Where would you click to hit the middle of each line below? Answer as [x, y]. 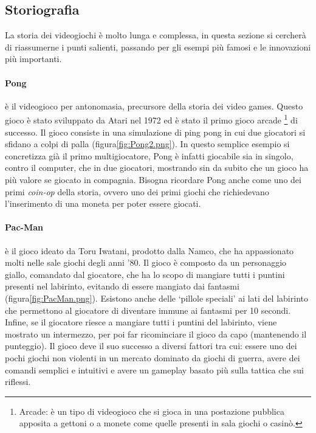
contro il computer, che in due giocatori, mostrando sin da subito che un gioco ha [157, 168]
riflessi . [18, 382]
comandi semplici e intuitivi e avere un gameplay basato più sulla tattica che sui [154, 369]
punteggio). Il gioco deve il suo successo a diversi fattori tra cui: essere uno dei [151, 346]
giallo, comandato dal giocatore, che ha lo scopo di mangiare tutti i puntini [145, 274]
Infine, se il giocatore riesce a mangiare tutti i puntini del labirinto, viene [141, 322]
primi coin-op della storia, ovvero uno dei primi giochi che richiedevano [137, 191]
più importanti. [33, 59]
